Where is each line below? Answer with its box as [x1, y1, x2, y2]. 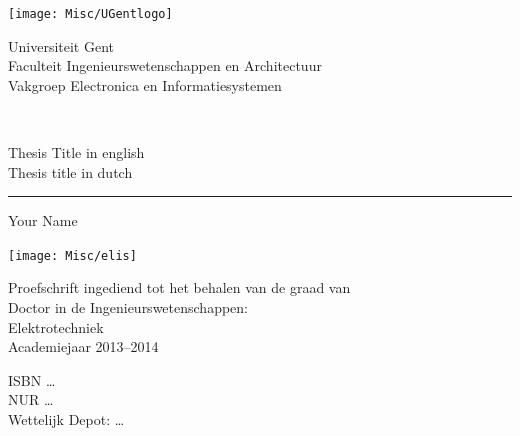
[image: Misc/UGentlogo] [8, 7, 173, 21]
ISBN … [8, 369, 56, 390]
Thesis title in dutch [8, 161, 133, 182]
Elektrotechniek [8, 316, 104, 337]
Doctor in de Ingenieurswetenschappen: [8, 297, 248, 318]
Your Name [8, 210, 78, 231]
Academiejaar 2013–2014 [8, 336, 159, 357]
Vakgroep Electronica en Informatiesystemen [8, 74, 282, 95]
